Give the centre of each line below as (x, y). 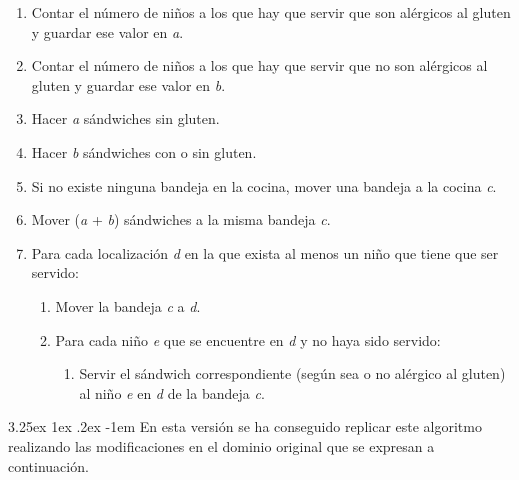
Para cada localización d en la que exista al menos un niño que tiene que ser (265, 252)
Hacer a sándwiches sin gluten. (125, 118)
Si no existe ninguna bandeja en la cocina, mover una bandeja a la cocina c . (264, 185)
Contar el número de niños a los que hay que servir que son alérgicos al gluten (271, 12)
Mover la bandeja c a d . (128, 305)
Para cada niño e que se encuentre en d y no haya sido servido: (248, 339)
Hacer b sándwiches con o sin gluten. (144, 151)
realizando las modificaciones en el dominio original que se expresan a (221, 445)
